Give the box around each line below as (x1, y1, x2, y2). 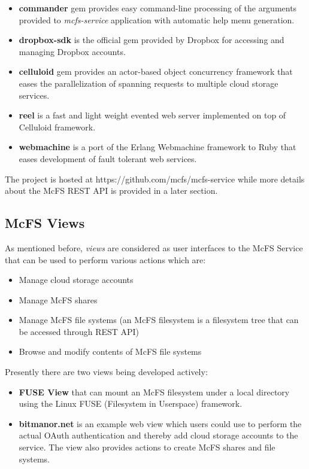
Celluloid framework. (19, 120, 96, 133)
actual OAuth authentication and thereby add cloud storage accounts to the (19, 429, 298, 441)
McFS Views (5, 214, 85, 232)
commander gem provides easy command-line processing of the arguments (19, 2, 297, 14)
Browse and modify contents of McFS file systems (19, 345, 202, 358)
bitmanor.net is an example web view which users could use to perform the (19, 417, 302, 430)
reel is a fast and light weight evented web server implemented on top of (19, 109, 286, 121)
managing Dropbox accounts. (19, 45, 126, 57)
